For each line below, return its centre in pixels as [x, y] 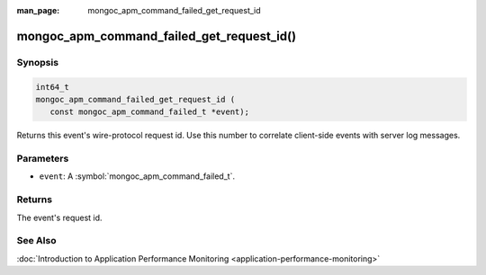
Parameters [43, 159]
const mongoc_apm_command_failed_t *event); [149, 112]
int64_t [52, 87]
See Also [36, 241]
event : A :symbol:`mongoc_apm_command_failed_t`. [137, 176]
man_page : [38, 10]
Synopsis [37, 62]
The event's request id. [59, 217]
